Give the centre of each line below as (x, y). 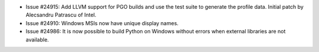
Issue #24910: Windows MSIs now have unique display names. (102, 23)
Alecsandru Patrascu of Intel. (61, 15)
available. (38, 39)
